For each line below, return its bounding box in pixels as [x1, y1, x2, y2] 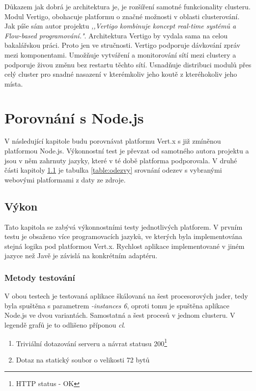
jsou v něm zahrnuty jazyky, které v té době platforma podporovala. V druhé [4, 155, 237, 165]
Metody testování [4, 271, 75, 283]
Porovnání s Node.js [4, 107, 144, 127]
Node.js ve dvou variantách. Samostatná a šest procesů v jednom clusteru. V [4, 310, 235, 320]
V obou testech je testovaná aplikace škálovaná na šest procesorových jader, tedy [4, 291, 248, 301]
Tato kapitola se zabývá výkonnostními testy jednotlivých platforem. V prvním [4, 221, 243, 232]
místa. [4, 78, 23, 89]
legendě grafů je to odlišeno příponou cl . [4, 320, 125, 330]
